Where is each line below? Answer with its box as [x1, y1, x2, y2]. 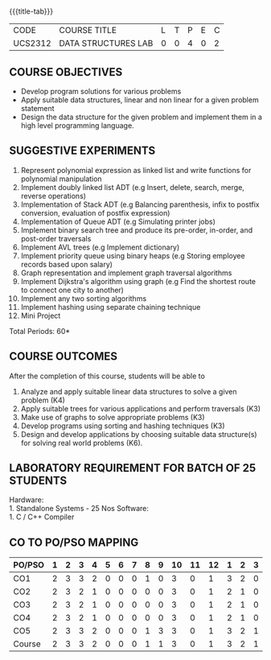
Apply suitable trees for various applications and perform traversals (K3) [20, 403, 261, 413]
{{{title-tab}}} [9, 6, 54, 16]
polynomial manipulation [20, 174, 103, 184]
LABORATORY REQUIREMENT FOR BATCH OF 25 [9, 461, 257, 475]
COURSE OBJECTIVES [9, 65, 123, 79]
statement [20, 104, 55, 113]
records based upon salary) [20, 259, 113, 269]
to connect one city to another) [20, 285, 124, 295]
